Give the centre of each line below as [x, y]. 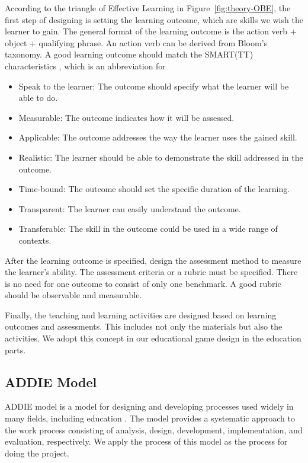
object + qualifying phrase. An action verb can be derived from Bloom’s [136, 42]
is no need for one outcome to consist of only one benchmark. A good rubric [143, 283]
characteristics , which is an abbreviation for [85, 66]
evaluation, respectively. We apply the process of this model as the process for [146, 441]
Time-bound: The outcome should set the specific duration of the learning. [154, 189]
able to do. [38, 98]
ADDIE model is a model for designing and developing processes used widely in [149, 406]
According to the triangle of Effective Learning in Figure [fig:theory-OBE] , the [148, 8]
